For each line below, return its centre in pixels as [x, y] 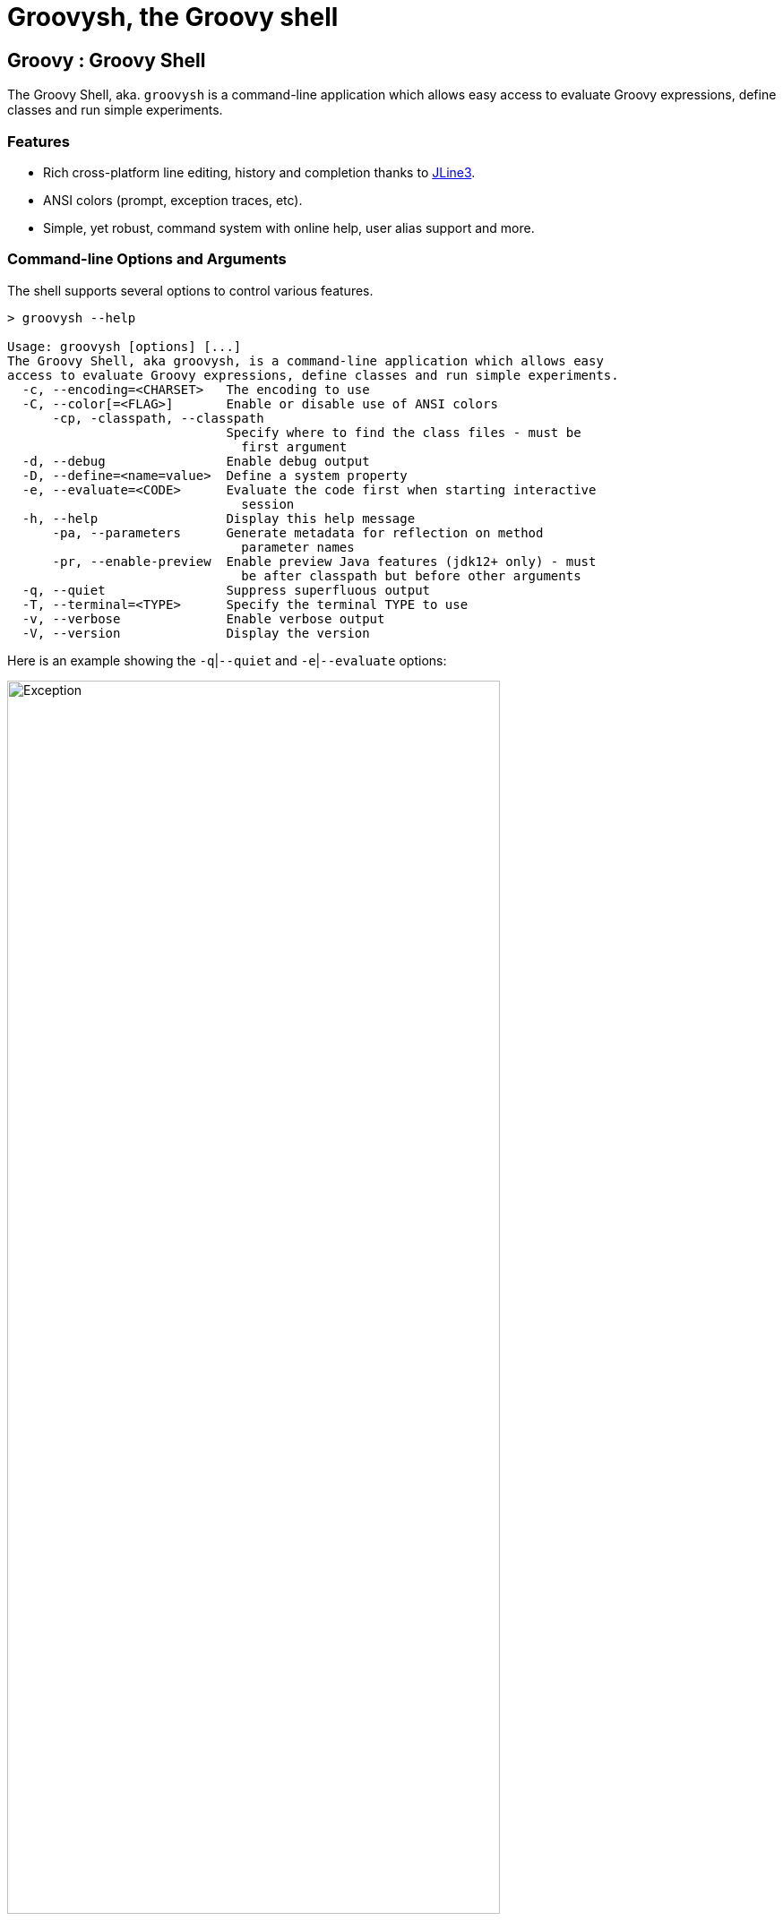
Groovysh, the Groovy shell [173, 17]
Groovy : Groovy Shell [107, 60]
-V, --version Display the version [196, 633]
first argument [294, 446]
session [268, 504]
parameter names [298, 547]
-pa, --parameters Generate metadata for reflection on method [298, 532]
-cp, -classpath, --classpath [158, 418]
